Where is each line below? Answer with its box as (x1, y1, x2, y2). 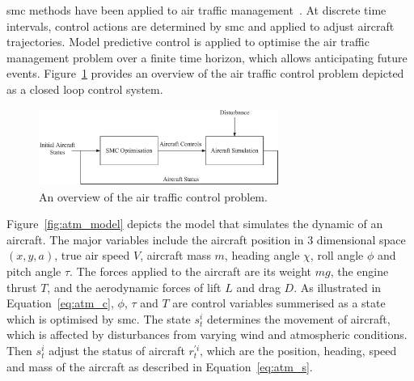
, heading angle (224, 247, 300, 264)
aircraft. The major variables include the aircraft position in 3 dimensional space (6, 231, 406, 248)
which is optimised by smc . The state (6, 310, 191, 327)
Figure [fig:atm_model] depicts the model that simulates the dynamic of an (6, 215, 383, 232)
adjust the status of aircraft (49, 341, 185, 358)
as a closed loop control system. (6, 80, 163, 97)
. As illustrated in (294, 278, 382, 295)
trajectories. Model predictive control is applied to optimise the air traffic (6, 33, 370, 50)
